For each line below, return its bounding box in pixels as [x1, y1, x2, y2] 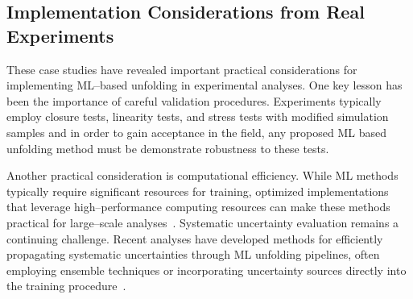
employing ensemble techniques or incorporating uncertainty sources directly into [6, 261, 407, 278]
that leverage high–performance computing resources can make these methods [6, 198, 390, 215]
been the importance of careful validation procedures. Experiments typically [6, 92, 382, 109]
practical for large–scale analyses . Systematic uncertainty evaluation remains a [6, 214, 399, 230]
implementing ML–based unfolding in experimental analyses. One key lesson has [6, 77, 403, 93]
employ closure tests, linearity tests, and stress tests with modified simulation [6, 108, 389, 125]
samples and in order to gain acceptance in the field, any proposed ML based [6, 123, 386, 140]
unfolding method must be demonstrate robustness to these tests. [6, 139, 329, 156]
